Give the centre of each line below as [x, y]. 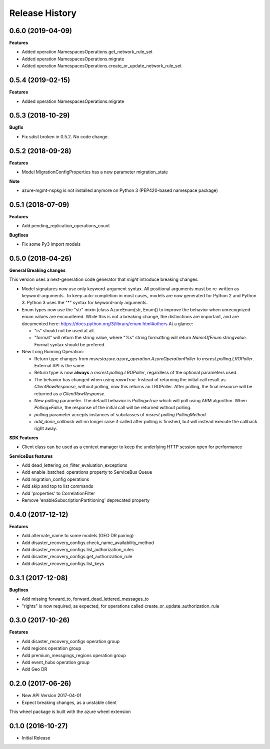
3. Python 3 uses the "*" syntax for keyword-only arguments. [85, 303]
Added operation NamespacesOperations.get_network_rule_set [87, 52]
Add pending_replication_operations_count [66, 226]
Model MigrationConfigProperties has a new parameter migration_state [95, 172]
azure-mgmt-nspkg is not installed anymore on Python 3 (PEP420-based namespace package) [120, 190]
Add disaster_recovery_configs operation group [71, 641]
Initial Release [36, 738]
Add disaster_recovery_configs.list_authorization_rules [78, 550]
